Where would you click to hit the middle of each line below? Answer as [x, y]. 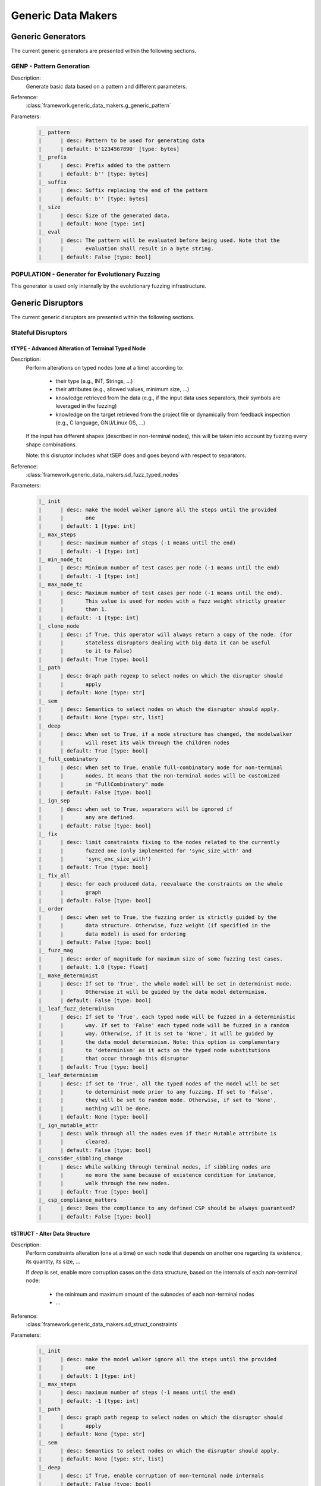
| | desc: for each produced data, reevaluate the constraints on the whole [161, 884]
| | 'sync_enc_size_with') [95, 859]
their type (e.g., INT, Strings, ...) [94, 381]
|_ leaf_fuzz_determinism [76, 1009]
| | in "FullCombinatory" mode [101, 784]
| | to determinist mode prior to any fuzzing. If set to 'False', [156, 1092]
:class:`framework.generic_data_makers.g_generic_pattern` [99, 106]
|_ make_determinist [68, 975]
